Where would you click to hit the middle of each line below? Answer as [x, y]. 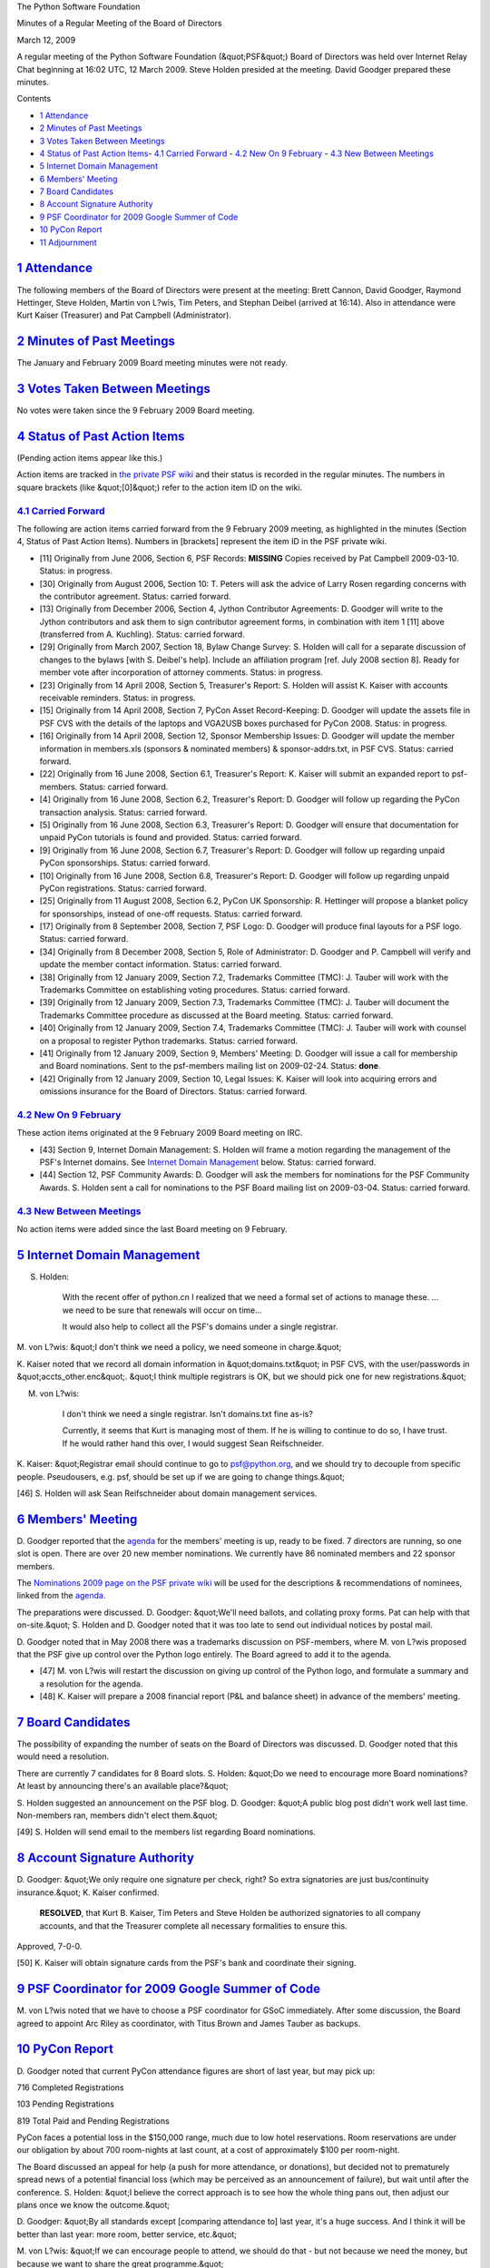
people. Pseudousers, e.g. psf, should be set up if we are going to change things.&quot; [181, 1476]
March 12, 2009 [46, 40]
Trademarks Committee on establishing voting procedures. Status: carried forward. [195, 990]
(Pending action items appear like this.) [90, 458]
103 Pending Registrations [66, 2104]
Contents [34, 99]
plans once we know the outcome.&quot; [93, 2205]
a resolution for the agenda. [91, 1684]
